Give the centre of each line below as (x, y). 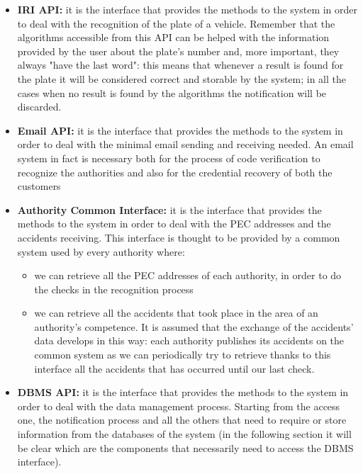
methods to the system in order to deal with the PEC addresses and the (174, 224)
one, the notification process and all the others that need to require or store (182, 420)
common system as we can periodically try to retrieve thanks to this (183, 355)
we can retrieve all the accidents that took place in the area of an (176, 313)
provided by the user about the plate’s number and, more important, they (178, 51)
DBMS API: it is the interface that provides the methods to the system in (183, 392)
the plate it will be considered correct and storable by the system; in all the (182, 78)
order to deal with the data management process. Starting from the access (179, 406)
